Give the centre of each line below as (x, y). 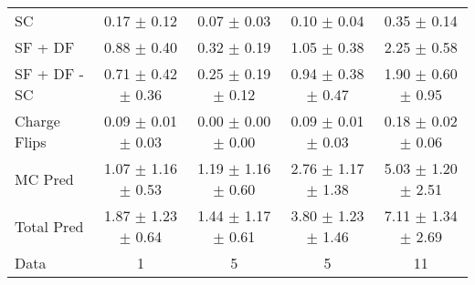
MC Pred (44, 178)
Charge (37, 121)
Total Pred (49, 226)
